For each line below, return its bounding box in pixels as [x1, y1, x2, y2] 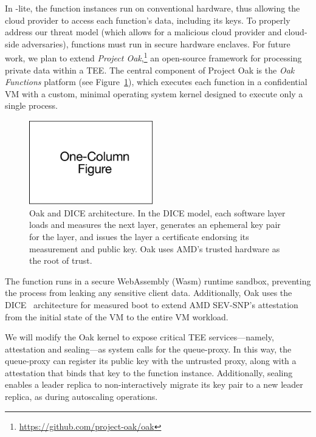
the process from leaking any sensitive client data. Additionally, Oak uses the [5, 286, 292, 299]
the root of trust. [29, 254, 92, 267]
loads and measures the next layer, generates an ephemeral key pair [29, 218, 281, 231]
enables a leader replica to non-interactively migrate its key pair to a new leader [5, 378, 303, 391]
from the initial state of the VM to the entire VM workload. [5, 310, 228, 323]
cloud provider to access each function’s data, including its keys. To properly [5, 13, 290, 26]
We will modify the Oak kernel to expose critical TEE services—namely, [5, 331, 274, 343]
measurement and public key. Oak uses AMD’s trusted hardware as [29, 242, 280, 255]
